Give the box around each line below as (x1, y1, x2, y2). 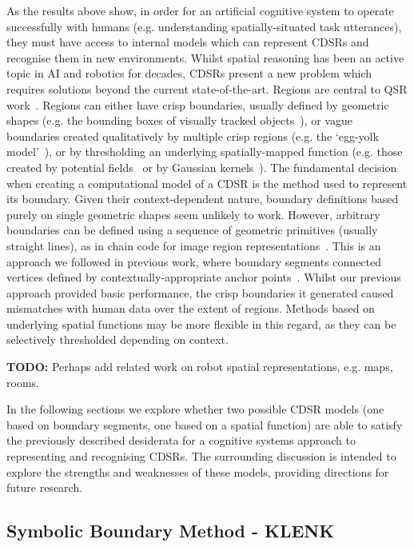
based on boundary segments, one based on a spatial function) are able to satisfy (6, 416, 403, 433)
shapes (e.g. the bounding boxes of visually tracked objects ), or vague (6, 112, 352, 129)
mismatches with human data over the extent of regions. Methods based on (6, 300, 375, 317)
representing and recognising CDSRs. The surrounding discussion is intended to (6, 448, 396, 465)
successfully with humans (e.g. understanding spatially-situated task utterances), (6, 18, 402, 34)
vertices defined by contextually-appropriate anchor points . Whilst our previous (6, 269, 401, 285)
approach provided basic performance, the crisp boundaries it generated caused (6, 284, 394, 301)
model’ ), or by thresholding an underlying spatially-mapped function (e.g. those (6, 143, 403, 160)
